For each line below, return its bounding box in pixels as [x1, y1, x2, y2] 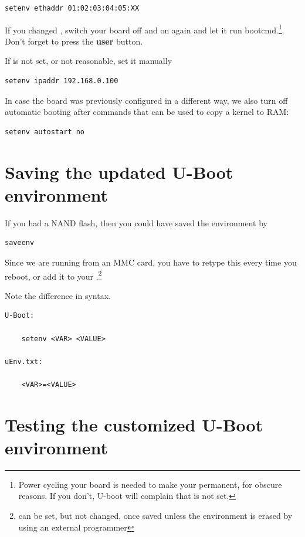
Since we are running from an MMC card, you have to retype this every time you [5, 256, 297, 268]
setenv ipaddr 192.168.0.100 [5, 77, 118, 86]
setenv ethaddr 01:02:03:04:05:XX [5, 4, 140, 12]
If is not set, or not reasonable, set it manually [5, 55, 172, 67]
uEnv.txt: [5, 357, 43, 366]
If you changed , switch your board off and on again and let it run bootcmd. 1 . [5, 22, 284, 36]
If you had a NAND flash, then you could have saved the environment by [5, 216, 267, 229]
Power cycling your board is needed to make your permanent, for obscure [18, 478, 282, 490]
